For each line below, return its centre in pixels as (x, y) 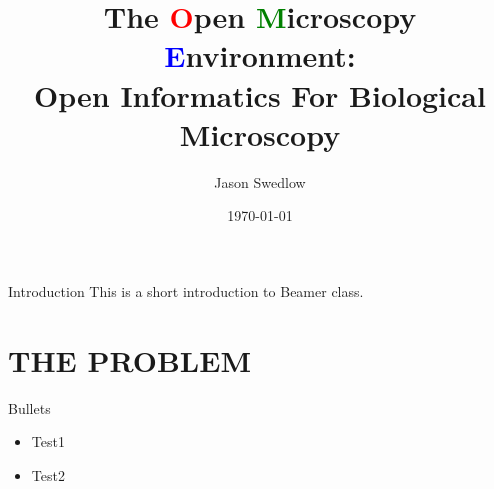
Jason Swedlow (260, 181)
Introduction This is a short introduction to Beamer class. (186, 290)
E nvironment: (260, 55)
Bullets (29, 407)
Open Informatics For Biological (260, 94)
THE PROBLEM (129, 359)
